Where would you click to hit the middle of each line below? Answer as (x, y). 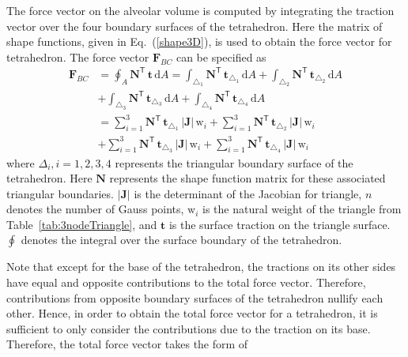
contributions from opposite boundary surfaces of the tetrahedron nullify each (195, 297)
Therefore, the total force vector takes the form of (127, 344)
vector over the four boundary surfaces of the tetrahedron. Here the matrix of (195, 26)
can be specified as (221, 56)
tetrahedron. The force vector (78, 56)
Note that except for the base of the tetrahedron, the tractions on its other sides (201, 267)
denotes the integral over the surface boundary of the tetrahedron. (181, 240)
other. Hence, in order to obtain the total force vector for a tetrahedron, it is (192, 313)
